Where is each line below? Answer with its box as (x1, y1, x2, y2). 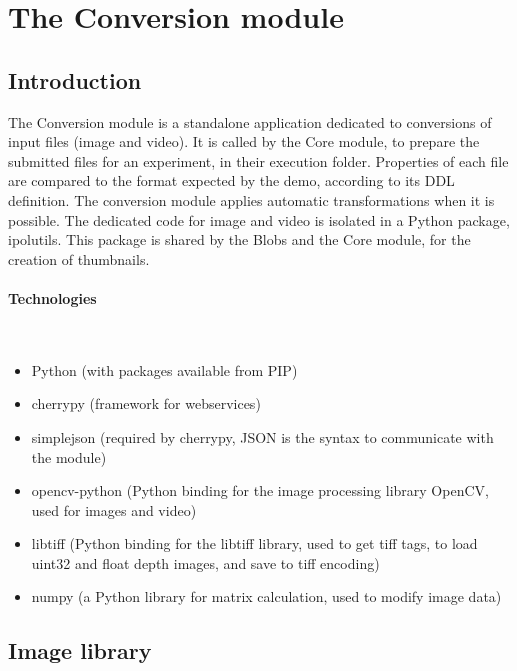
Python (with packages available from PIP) (31, 359, 298, 380)
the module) (31, 446, 107, 467)
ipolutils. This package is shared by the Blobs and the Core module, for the (8, 229, 471, 250)
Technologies (8, 287, 97, 308)
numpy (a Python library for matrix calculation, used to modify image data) (31, 586, 502, 607)
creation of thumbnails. (8, 248, 150, 269)
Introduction (8, 64, 142, 95)
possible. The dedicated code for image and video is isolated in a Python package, (8, 209, 510, 230)
